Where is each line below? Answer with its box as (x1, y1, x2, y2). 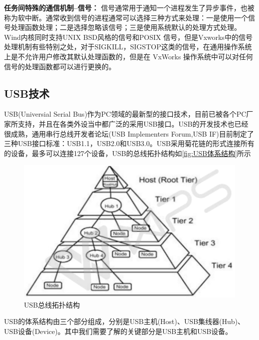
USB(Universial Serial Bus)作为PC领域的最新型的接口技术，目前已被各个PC (4, 109, 247, 119)
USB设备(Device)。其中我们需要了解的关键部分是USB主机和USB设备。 (4, 326, 233, 337)
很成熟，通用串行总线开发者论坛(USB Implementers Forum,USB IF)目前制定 (4, 128, 247, 139)
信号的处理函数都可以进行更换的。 (4, 61, 116, 71)
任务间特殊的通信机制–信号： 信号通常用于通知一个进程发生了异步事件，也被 (4, 2, 255, 12)
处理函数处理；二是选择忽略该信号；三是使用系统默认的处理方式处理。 (10, 22, 241, 32)
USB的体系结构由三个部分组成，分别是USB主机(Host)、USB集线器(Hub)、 (4, 316, 245, 327)
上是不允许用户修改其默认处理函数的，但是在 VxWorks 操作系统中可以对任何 (4, 51, 253, 61)
